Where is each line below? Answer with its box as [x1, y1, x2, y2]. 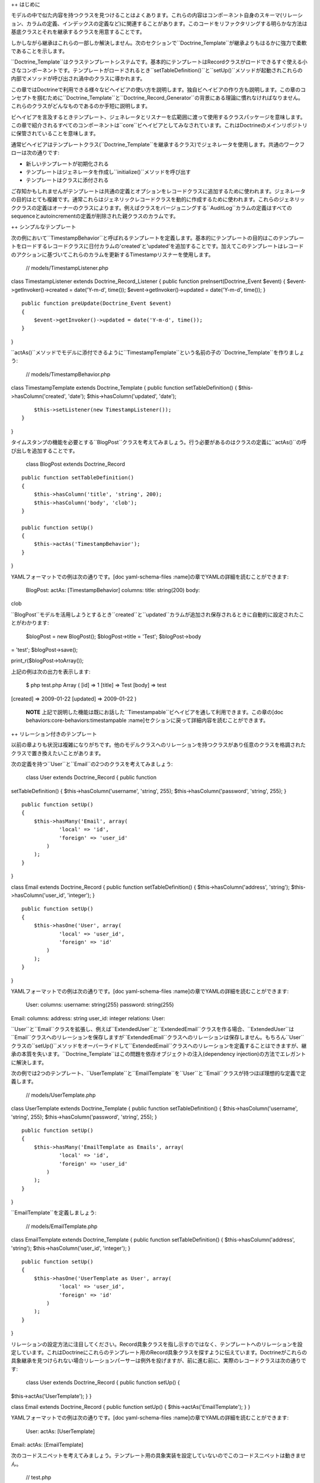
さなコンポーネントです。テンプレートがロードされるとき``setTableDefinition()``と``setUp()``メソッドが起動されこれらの [11, 66, 303, 74]
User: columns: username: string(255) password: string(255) [25, 1001, 174, 1008]
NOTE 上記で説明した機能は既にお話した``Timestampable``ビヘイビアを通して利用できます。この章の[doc [25, 708, 284, 715]
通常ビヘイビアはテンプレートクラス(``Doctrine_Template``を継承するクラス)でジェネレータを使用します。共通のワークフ [11, 141, 305, 148]
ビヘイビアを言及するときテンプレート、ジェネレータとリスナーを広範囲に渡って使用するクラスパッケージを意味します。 [11, 113, 306, 120]
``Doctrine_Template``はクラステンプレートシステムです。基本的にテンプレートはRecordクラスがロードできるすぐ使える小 [11, 58, 308, 65]
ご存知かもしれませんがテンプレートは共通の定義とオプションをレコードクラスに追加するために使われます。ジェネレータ [11, 187, 306, 195]
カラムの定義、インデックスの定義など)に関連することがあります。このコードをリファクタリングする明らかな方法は [26, 20, 308, 27]
